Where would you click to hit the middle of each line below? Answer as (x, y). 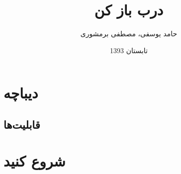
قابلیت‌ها (22, 124)
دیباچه (21, 93)
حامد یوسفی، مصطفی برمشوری (129, 34)
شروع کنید (35, 161)
